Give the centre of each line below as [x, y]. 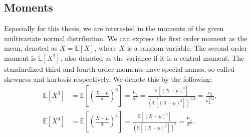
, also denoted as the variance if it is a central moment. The [152, 57]
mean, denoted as [31, 48]
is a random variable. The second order [187, 48]
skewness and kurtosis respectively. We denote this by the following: [108, 79]
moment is [20, 57]
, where [105, 48]
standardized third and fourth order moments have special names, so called [119, 68]
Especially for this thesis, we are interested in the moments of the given [114, 28]
